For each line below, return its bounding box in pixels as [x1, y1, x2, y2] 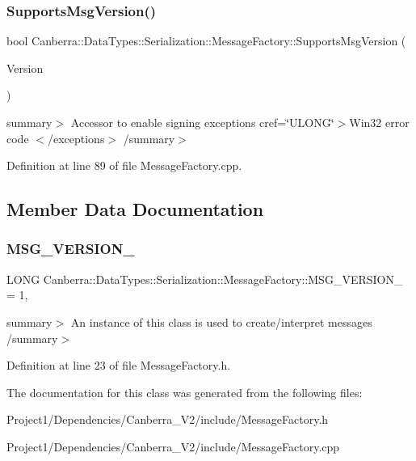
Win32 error [349, 114, 410, 130]
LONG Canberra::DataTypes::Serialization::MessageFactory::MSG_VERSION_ [6, 270, 403, 287]
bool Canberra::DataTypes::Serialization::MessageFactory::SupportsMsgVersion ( [6, 32, 406, 49]
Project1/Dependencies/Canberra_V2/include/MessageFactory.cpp [6, 438, 340, 455]
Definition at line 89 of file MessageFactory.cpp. [6, 157, 242, 174]
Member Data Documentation [6, 197, 264, 222]
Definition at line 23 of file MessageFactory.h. [6, 357, 231, 374]
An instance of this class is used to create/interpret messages [70, 313, 372, 330]
